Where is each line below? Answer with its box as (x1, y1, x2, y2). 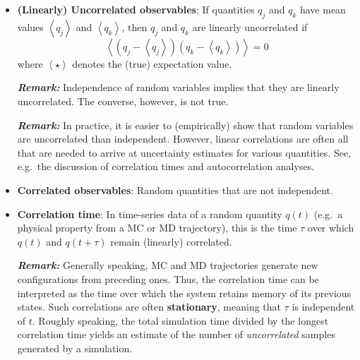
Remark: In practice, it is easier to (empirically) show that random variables (17, 117, 354, 132)
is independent (292, 299, 355, 314)
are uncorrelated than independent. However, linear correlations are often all (17, 131, 349, 146)
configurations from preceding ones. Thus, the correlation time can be (17, 271, 319, 286)
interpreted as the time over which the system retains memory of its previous (17, 285, 352, 300)
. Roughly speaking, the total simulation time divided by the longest (32, 313, 329, 328)
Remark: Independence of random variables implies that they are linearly (17, 80, 340, 95)
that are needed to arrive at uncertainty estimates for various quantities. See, (17, 145, 352, 160)
